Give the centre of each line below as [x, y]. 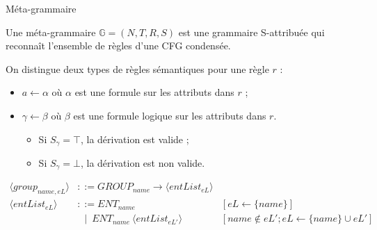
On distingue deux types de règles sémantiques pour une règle [137, 68]
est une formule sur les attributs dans [154, 92]
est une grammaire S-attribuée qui [251, 32]
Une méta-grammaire [51, 32]
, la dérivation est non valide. [143, 163]
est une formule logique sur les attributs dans [170, 115]
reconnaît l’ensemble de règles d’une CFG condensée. [118, 46]
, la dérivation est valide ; [135, 139]
